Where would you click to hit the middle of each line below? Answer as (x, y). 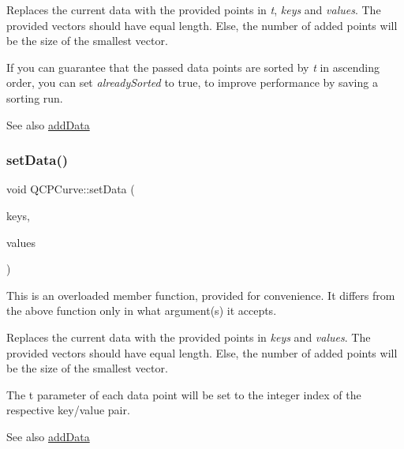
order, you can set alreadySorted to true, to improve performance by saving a (192, 82)
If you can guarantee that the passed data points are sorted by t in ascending (193, 67)
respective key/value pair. (68, 410)
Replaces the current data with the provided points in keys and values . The (189, 337)
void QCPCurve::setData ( (71, 189)
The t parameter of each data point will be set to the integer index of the (184, 394)
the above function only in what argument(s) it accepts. (142, 311)
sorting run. (35, 97)
